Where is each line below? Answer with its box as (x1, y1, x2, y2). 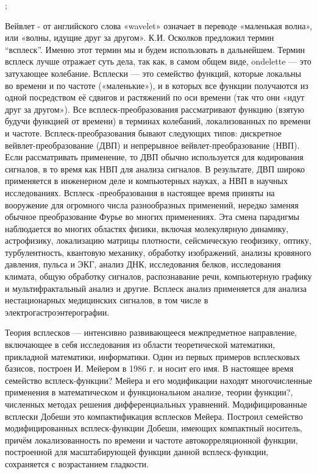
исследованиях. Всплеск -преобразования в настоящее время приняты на (5, 186, 275, 199)
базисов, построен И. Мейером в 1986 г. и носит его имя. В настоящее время (5, 362, 294, 375)
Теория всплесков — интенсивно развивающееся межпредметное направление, (5, 326, 297, 339)
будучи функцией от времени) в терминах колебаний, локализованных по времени (5, 115, 311, 127)
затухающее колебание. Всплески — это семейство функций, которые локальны (5, 66, 301, 79)
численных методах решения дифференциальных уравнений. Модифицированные (5, 398, 307, 410)
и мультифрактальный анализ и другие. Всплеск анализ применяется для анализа (5, 281, 307, 294)
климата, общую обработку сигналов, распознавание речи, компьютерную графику (5, 270, 312, 283)
